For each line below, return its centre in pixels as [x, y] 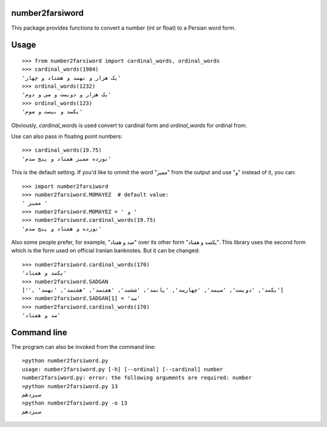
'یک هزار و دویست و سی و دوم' [67, 95]
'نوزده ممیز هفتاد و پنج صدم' [67, 158]
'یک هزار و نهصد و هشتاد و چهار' [71, 78]
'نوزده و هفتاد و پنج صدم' [62, 229]
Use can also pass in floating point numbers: [67, 137]
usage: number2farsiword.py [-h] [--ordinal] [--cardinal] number [123, 369]
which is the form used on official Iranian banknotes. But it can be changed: [105, 250]
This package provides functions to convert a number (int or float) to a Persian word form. [124, 28]
